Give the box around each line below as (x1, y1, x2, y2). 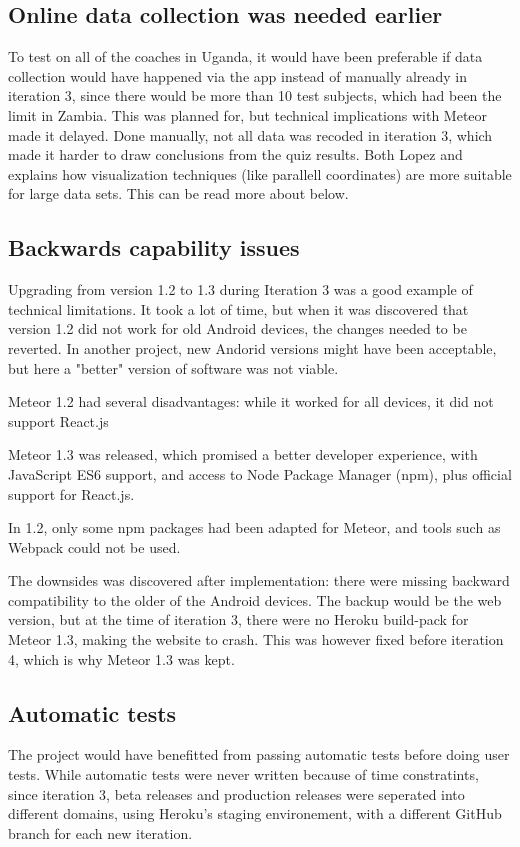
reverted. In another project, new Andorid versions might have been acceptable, (8, 337, 497, 358)
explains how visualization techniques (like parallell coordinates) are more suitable (8, 163, 512, 184)
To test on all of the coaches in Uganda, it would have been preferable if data (8, 46, 483, 67)
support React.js (8, 410, 109, 431)
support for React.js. (8, 483, 135, 504)
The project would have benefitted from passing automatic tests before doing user (8, 744, 510, 765)
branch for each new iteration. (8, 822, 193, 843)
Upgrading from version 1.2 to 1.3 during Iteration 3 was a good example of (8, 279, 473, 300)
